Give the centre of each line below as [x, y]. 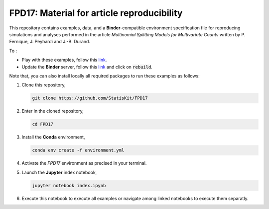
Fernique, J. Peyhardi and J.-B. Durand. [50, 42]
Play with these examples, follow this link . [64, 60]
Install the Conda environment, [53, 137]
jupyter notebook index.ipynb [69, 185]
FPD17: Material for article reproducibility [96, 13]
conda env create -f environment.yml [78, 150]
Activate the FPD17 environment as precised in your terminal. [84, 163]
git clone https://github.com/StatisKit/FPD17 [90, 98]
